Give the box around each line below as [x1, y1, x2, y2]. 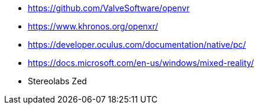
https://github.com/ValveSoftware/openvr [28, 3, 190, 13]
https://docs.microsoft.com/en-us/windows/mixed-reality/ [28, 58, 254, 68]
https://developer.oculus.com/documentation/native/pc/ [28, 39, 246, 49]
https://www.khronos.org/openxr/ [28, 21, 158, 31]
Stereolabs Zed [28, 76, 87, 86]
